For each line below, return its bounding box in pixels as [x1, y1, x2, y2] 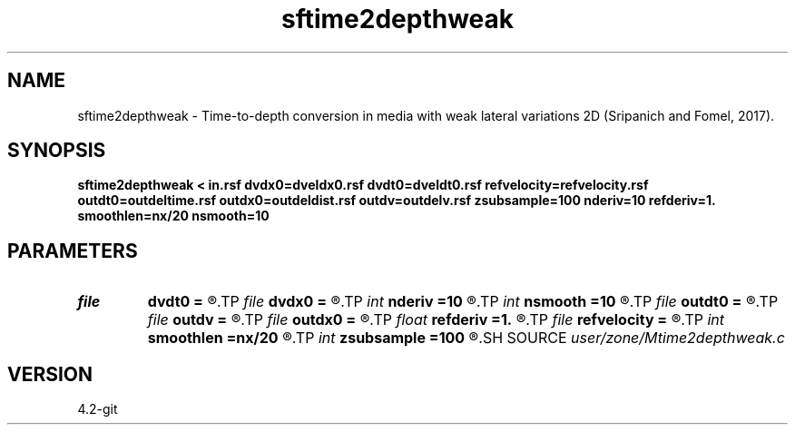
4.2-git [77, 401, 118, 417]
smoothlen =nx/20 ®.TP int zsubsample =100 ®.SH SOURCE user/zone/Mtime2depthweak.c [147, 329, 785, 348]
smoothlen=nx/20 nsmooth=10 [77, 208, 270, 224]
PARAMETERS [7, 239, 138, 262]
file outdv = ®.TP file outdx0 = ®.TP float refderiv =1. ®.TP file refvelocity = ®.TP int [147, 310, 725, 329]
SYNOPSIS [7, 139, 106, 162]
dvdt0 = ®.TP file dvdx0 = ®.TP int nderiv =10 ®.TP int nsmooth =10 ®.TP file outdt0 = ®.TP [147, 292, 779, 311]
